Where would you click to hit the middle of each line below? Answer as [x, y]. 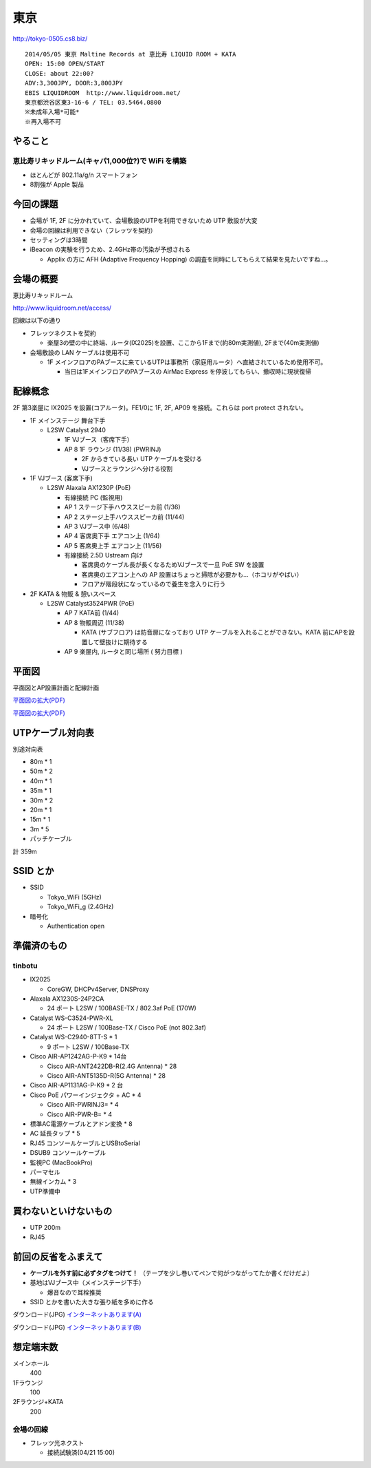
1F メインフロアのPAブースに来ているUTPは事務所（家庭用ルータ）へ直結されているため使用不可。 [187, 362]
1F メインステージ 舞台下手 [68, 421]
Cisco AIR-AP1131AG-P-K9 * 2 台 [77, 1085]
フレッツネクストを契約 [63, 333]
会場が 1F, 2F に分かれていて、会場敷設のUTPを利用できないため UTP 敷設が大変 [144, 221]
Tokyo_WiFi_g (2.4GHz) [80, 907]
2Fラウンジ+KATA [38, 1402]
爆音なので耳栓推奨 [74, 1292]
